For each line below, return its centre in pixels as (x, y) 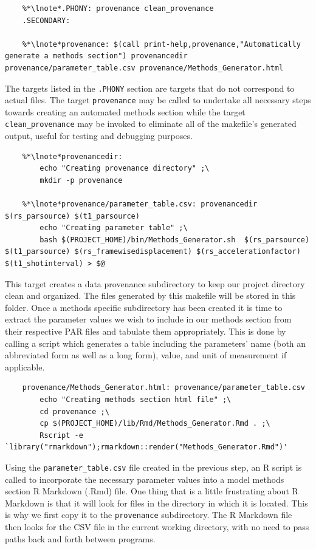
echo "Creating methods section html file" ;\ (136, 400)
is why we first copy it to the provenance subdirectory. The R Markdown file (149, 515)
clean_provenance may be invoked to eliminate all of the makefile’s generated (151, 124)
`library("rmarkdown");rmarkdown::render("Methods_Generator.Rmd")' (146, 447)
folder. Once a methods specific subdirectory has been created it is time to (144, 307)
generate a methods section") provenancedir (96, 56)
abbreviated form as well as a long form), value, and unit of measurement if (146, 355)
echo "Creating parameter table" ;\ (114, 228)
